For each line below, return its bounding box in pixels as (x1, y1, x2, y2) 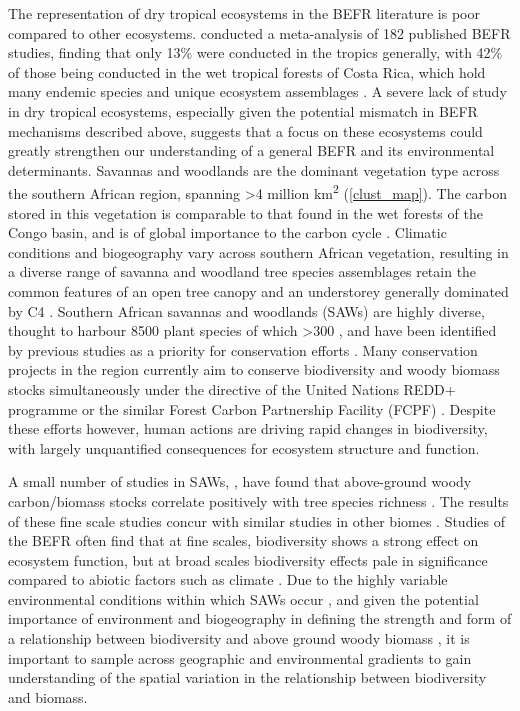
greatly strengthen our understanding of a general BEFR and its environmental (8, 140, 495, 161)
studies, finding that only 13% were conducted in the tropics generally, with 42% (8, 42, 503, 63)
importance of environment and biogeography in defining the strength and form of (8, 608, 512, 629)
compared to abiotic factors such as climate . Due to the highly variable (8, 569, 448, 590)
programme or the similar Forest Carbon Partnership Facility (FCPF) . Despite (8, 398, 496, 419)
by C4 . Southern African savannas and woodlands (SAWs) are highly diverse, (8, 300, 485, 321)
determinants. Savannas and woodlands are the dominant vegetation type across (8, 159, 500, 180)
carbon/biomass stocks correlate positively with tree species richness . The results (8, 490, 509, 511)
